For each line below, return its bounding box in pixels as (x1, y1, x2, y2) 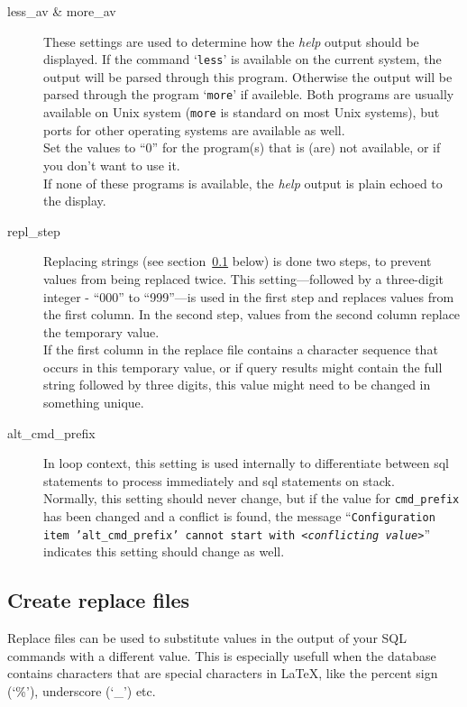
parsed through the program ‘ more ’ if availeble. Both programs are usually (43, 85, 454, 104)
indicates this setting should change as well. (43, 542, 285, 561)
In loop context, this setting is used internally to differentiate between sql (43, 454, 450, 473)
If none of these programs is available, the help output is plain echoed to (43, 173, 443, 192)
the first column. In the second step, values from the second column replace (43, 305, 461, 324)
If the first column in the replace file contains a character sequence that (43, 340, 438, 359)
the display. (43, 191, 106, 210)
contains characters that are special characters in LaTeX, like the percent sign (7, 664, 438, 683)
